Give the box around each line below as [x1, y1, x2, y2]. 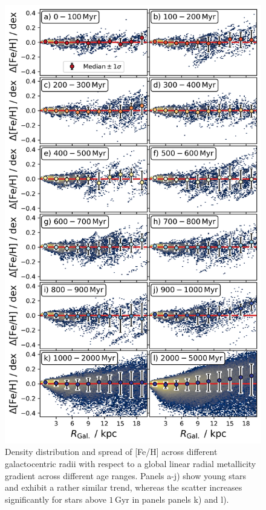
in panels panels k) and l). [132, 492, 229, 505]
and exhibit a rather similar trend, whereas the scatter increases [5, 481, 242, 494]
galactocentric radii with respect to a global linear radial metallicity [5, 457, 256, 470]
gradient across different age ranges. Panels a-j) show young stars [5, 469, 247, 482]
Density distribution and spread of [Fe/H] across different [5, 445, 218, 458]
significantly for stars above [5, 492, 106, 505]
